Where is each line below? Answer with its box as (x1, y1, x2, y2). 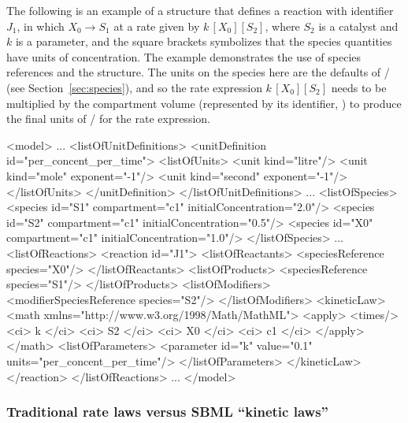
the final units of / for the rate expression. (6, 110, 210, 127)
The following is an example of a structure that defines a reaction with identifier (6, 2, 394, 18)
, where (265, 17, 300, 34)
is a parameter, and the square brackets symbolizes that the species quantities (15, 33, 392, 50)
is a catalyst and (318, 17, 399, 34)
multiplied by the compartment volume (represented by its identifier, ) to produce (6, 95, 402, 111)
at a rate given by (113, 17, 200, 34)
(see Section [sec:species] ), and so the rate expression (6, 79, 262, 95)
